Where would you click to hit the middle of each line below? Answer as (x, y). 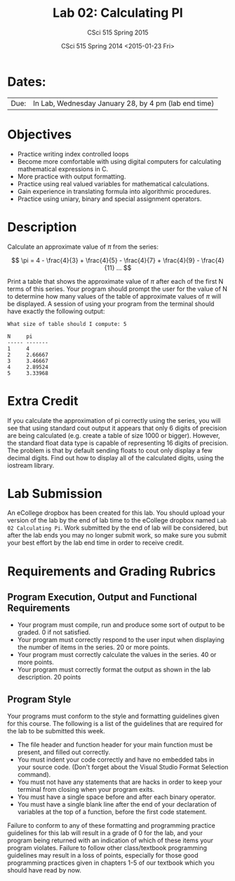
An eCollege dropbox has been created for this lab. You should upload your (116, 513)
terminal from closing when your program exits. (86, 790)
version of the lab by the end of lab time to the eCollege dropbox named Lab (117, 521)
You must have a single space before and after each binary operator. (116, 797)
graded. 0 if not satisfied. (54, 632)
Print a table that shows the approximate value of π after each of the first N (115, 281)
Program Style (39, 699)
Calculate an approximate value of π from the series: (83, 247)
